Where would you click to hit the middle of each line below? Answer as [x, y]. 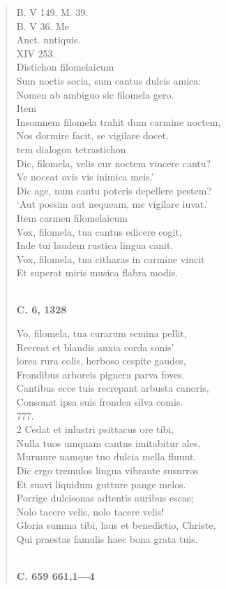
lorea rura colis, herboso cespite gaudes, [101, 361]
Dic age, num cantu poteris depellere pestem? [114, 190]
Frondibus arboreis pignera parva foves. [100, 374]
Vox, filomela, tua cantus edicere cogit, [99, 231]
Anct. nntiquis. [48, 40]
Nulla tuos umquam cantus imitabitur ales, [108, 442]
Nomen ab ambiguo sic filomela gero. [95, 94]
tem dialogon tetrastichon [71, 149]
